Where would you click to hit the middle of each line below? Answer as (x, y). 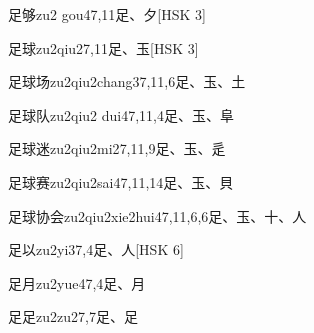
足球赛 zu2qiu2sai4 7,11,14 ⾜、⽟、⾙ (121, 181)
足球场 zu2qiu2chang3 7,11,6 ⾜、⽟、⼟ (127, 81)
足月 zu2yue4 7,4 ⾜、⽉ (77, 282)
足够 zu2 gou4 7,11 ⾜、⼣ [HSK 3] (107, 14)
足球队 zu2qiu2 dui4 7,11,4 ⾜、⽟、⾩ (121, 114)
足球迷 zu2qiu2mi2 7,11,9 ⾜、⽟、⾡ (117, 148)
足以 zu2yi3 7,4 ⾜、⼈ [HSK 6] (96, 249)
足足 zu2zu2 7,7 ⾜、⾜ (73, 316)
